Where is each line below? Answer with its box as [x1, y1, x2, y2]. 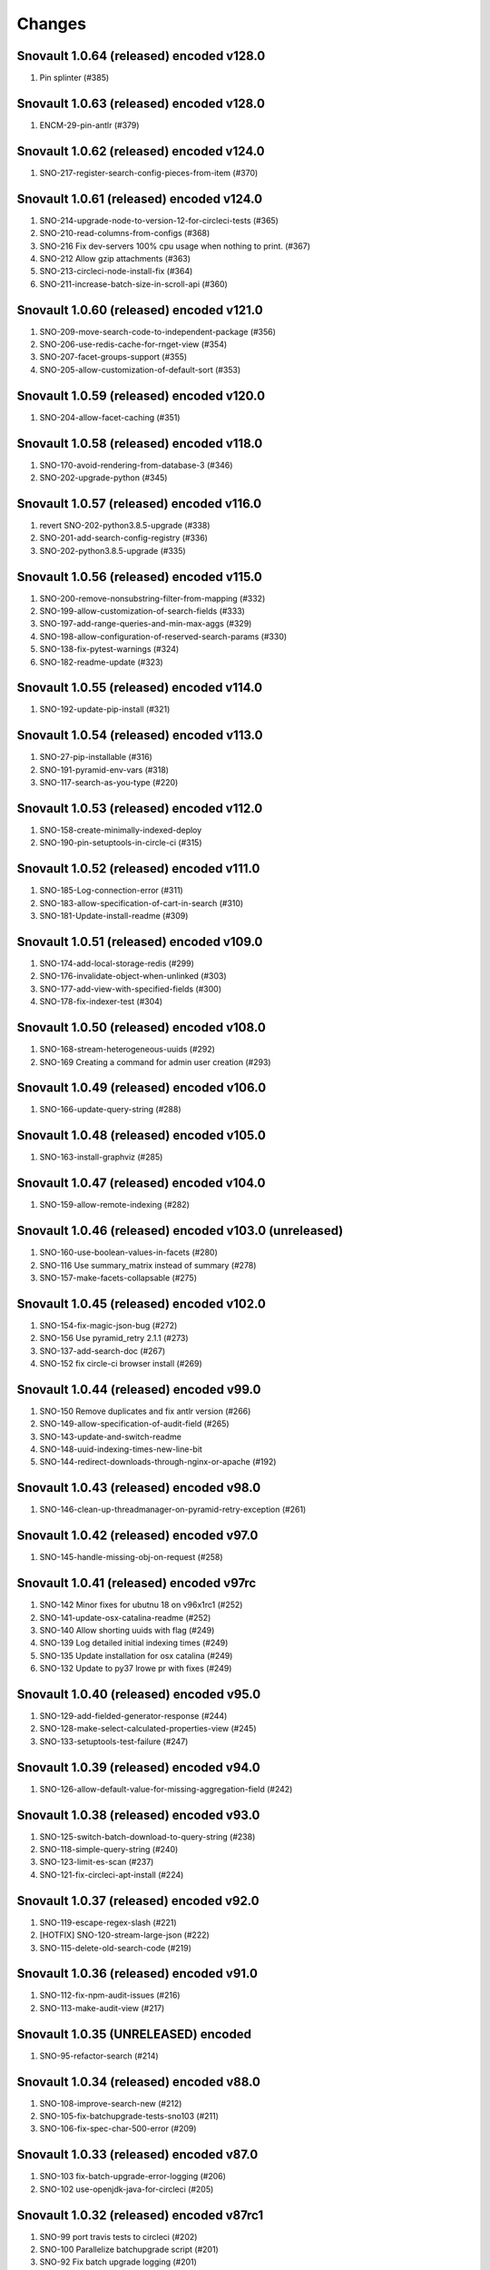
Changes [16, 14, 86, 34]
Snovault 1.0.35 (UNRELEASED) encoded [16, 2026, 251, 2042]
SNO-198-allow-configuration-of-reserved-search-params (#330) [39, 631, 288, 642]
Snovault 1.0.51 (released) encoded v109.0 [16, 933, 263, 949]
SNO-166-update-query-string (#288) [39, 1104, 181, 1115]
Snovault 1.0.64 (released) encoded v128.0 [16, 48, 266, 64]
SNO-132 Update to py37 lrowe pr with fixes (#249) [39, 1663, 232, 1674]
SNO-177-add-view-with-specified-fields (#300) [39, 983, 222, 994]
